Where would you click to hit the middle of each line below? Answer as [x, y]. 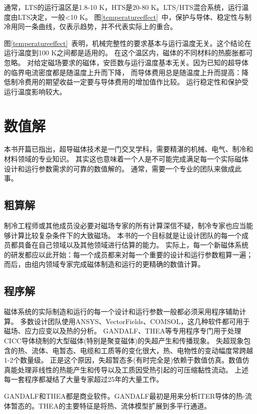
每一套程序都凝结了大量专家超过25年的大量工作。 [84, 379]
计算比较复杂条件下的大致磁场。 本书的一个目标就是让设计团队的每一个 [126, 235]
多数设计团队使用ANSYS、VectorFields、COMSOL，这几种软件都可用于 [135, 321]
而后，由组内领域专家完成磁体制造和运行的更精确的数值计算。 [104, 264]
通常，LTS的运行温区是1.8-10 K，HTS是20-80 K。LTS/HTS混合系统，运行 [123, 7]
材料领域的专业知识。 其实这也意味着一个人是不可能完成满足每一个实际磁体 [126, 159]
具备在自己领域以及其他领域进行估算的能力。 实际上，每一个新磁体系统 [133, 245]
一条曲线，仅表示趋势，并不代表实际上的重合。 [101, 26]
